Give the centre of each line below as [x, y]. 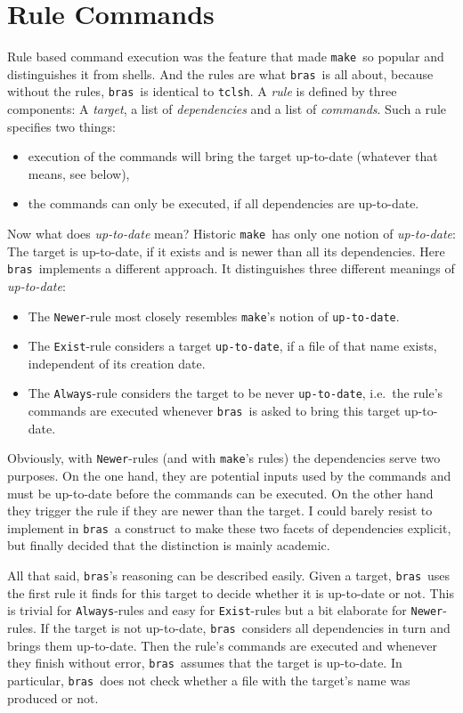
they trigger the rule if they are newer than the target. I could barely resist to [220, 510]
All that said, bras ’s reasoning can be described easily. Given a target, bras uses [229, 575]
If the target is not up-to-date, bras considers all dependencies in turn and [245, 627]
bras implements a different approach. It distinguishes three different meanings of [231, 268]
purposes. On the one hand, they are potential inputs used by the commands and [229, 476]
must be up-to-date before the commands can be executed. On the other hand [220, 493]
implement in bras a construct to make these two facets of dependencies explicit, [229, 527]
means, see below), [79, 173]
